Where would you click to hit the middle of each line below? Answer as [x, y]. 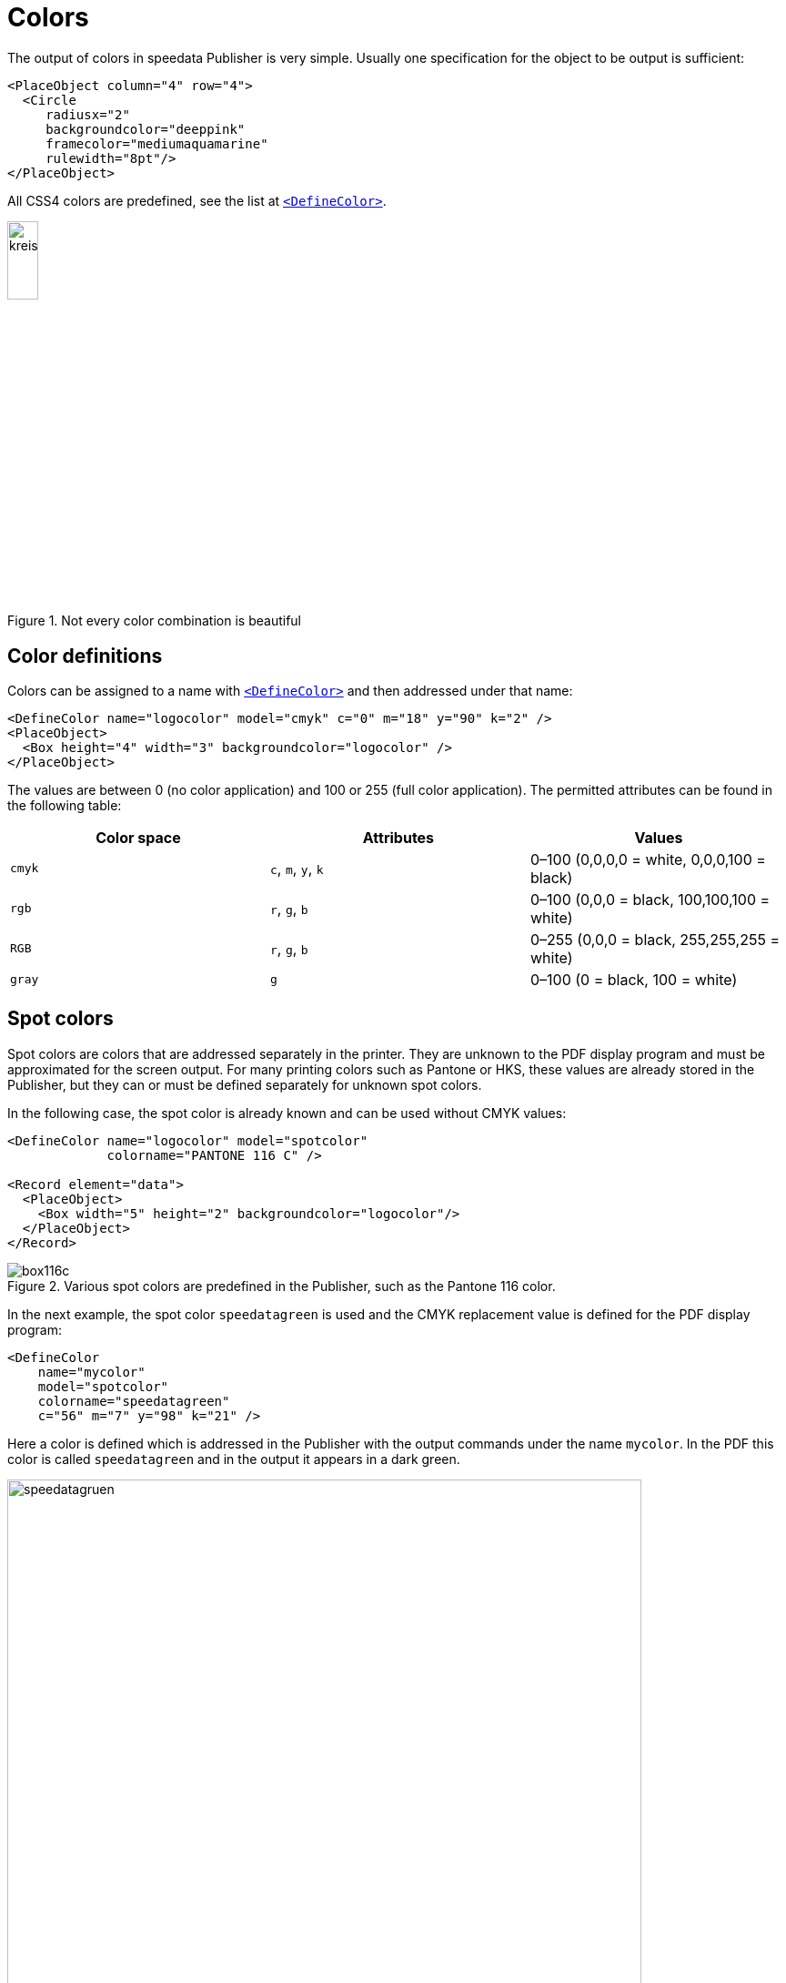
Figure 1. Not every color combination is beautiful [154, 621]
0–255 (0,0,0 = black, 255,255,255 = [655, 939]
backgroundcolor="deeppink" [146, 129]
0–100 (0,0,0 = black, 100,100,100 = [650, 899]
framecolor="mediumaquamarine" [157, 143]
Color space [138, 837]
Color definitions [85, 656]
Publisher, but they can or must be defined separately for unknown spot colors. [245, 1084]
